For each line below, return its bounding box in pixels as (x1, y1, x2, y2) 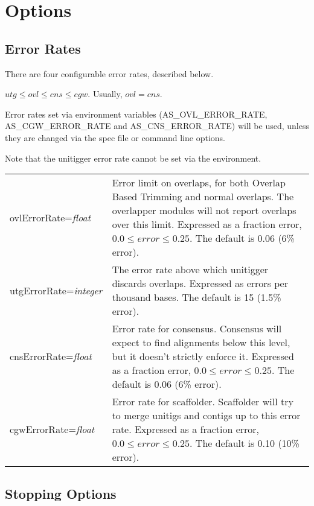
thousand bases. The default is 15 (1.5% (112, 290, 281, 305)
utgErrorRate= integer (10, 283, 103, 297)
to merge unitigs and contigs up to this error (112, 408, 301, 423)
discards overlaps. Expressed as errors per (112, 276, 288, 291)
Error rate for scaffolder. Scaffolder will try (112, 394, 293, 409)
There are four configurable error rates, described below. (5, 67, 214, 80)
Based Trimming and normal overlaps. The (112, 189, 294, 204)
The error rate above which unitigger (112, 262, 269, 277)
